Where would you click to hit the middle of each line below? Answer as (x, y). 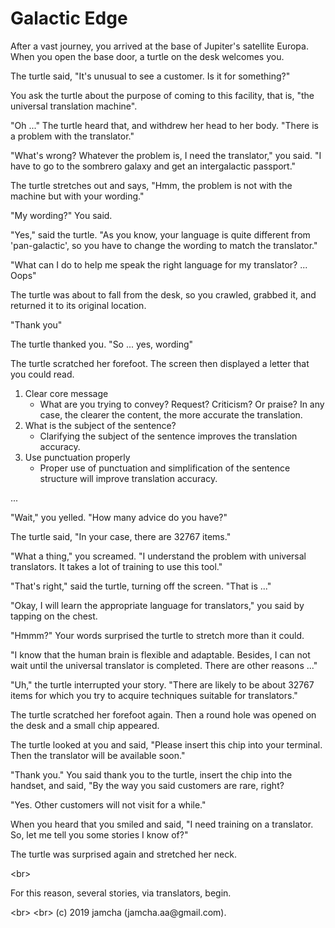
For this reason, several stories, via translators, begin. (121, 893)
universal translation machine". (74, 106)
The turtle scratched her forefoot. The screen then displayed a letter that (160, 363)
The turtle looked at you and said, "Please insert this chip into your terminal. (166, 744)
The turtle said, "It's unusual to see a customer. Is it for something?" (150, 76)
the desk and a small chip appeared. (85, 725)
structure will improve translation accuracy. (128, 478)
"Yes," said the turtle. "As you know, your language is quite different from (160, 234)
